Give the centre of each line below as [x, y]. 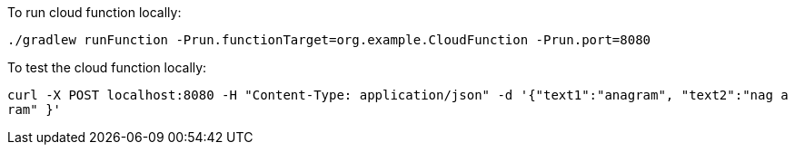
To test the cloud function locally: [107, 67]
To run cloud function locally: [94, 12]
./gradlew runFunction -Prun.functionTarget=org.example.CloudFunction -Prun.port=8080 [329, 40]
